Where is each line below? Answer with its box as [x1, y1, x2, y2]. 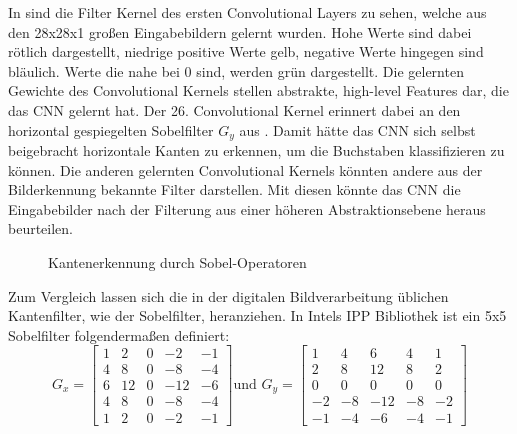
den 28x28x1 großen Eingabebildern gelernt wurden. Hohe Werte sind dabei [8, 21, 472, 42]
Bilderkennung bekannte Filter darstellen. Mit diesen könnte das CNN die [8, 179, 461, 200]
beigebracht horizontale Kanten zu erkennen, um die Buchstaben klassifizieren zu [8, 140, 505, 161]
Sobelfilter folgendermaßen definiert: [8, 324, 230, 345]
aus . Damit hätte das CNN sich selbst [239, 119, 476, 140]
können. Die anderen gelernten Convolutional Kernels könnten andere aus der [8, 159, 483, 180]
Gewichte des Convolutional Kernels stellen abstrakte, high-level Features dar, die [8, 80, 509, 101]
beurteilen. [8, 218, 74, 239]
